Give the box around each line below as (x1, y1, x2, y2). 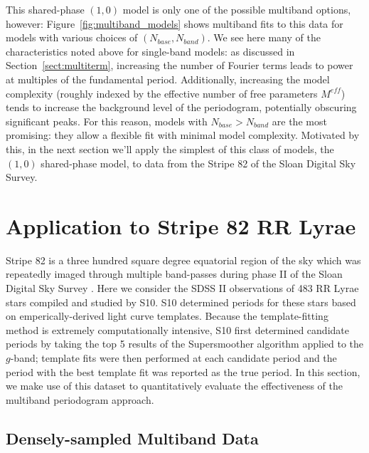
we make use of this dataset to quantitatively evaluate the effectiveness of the (6, 378, 343, 393)
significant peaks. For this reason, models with (6, 113, 208, 128)
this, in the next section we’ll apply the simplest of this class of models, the (6, 141, 334, 156)
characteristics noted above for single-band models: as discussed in (6, 43, 295, 58)
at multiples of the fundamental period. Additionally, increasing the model (6, 71, 330, 86)
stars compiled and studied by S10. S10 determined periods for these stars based (6, 294, 356, 309)
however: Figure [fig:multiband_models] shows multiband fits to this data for (6, 16, 343, 31)
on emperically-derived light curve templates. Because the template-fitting (6, 308, 328, 323)
